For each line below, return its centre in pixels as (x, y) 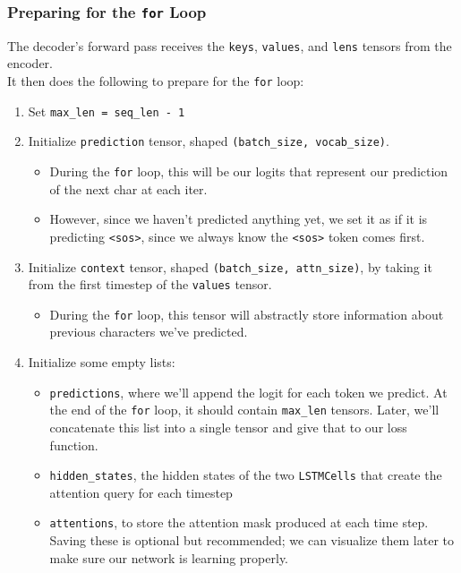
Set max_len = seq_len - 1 (107, 111)
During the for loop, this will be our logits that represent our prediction (249, 171)
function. (74, 445)
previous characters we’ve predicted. (149, 332)
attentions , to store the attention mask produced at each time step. (239, 522)
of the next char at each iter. (128, 188)
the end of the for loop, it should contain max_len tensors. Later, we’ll (244, 410)
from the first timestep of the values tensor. (150, 284)
